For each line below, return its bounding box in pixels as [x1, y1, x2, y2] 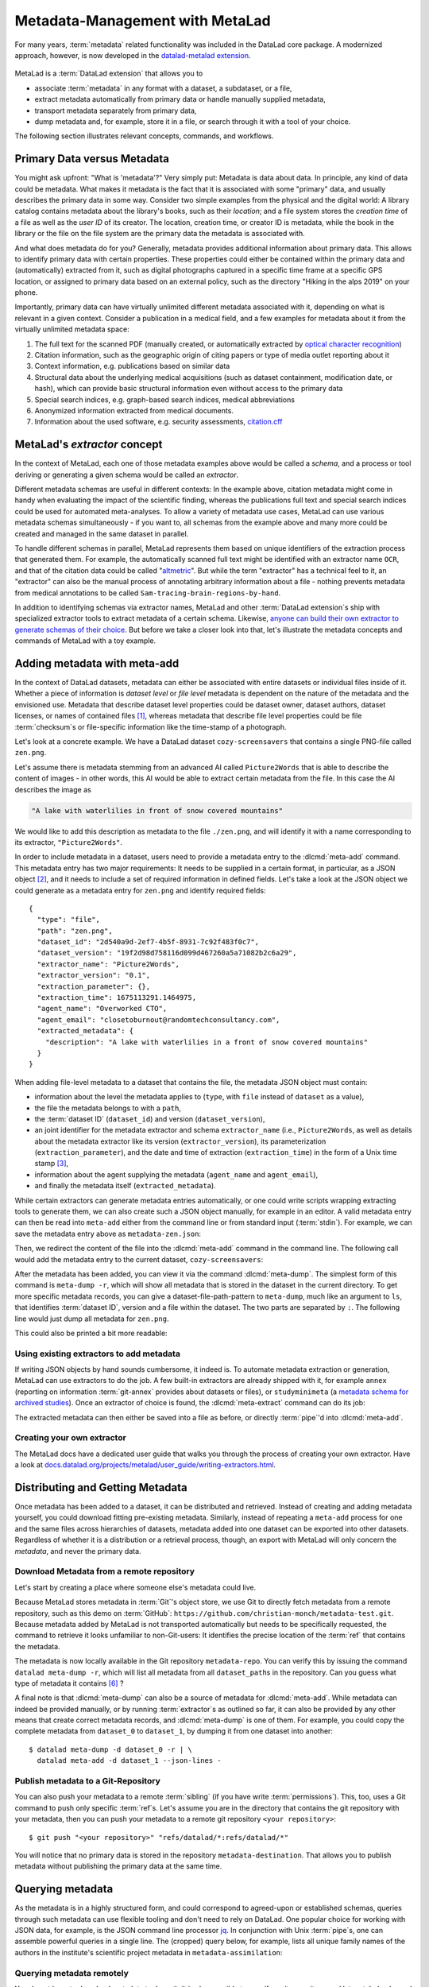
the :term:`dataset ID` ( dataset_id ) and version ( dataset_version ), [34, 1114, 265, 1124]
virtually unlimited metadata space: [14, 324, 130, 334]
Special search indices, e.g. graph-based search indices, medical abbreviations [34, 394, 296, 405]
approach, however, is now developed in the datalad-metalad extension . [14, 50, 251, 60]
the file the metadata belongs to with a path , [34, 1103, 182, 1113]
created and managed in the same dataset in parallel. [14, 529, 189, 538]
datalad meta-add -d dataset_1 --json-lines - [37, 1757, 222, 1765]
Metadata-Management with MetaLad [14, 12, 271, 29]
